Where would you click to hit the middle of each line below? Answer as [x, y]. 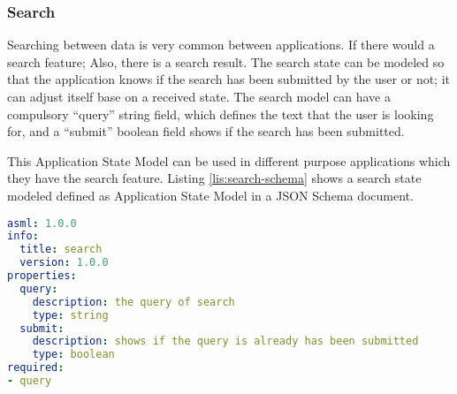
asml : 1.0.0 [42, 223]
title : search [61, 250]
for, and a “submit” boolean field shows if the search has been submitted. [206, 131]
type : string [70, 315]
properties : [42, 276]
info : [23, 236]
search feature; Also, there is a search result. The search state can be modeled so [226, 61]
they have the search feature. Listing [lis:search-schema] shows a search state [214, 178]
